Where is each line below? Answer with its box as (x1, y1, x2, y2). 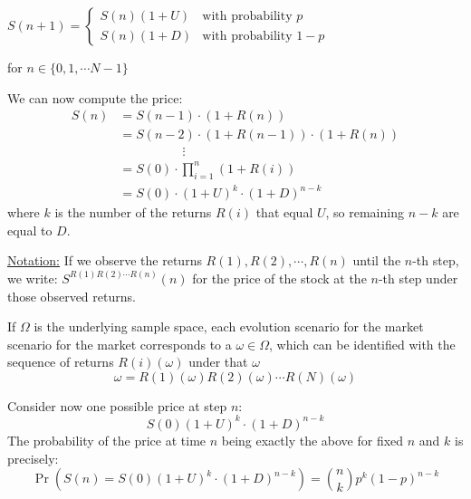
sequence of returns (7, 352, 114, 371)
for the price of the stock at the (192, 268, 367, 287)
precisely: (7, 448, 59, 467)
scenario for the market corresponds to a (7, 334, 232, 353)
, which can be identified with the (269, 334, 456, 353)
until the (352, 251, 401, 270)
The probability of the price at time (7, 430, 207, 449)
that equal (255, 203, 313, 222)
